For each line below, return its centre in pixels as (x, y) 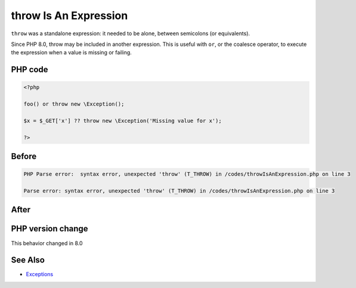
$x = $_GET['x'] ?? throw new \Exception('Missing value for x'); (123, 120)
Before (24, 157)
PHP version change (50, 229)
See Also (28, 260)
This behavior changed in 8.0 (47, 243)
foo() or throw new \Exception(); (74, 104)
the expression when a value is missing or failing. (72, 52)
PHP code (30, 69)
